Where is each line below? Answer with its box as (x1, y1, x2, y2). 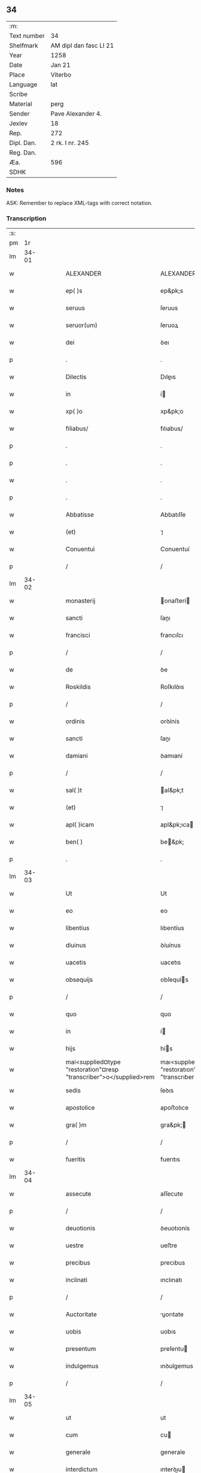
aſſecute (160, 1190, 184, 1198)
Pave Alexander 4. (50, 109, 102, 117)
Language (9, 80, 38, 89)
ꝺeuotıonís (160, 1224, 190, 1233)
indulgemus (65, 1362, 99, 1371)
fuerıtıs (160, 1156, 181, 1164)
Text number (9, 31, 45, 40)
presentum (65, 1345, 96, 1353)
